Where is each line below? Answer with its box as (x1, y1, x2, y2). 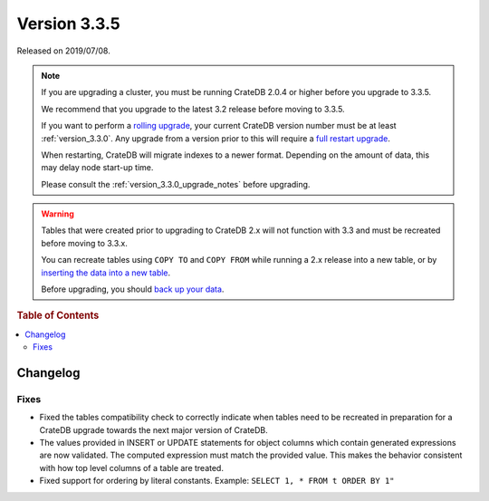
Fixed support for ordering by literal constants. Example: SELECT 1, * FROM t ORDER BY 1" (39, 476, 395, 487)
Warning (41, 208, 74, 219)
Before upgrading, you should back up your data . (41, 284, 225, 294)
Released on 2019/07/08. (16, 45, 110, 56)
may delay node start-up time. (41, 162, 154, 173)
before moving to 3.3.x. (41, 237, 129, 248)
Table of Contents (16, 309, 100, 322)
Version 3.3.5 (16, 14, 121, 34)
